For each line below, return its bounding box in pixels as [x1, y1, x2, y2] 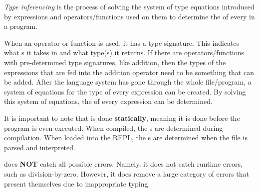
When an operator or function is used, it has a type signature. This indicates [4, 37, 240, 48]
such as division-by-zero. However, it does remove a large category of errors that [4, 168, 250, 179]
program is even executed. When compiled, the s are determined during [4, 122, 223, 133]
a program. [4, 21, 37, 31]
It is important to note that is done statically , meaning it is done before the [4, 112, 240, 123]
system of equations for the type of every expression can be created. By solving [4, 86, 246, 96]
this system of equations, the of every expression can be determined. [4, 96, 213, 106]
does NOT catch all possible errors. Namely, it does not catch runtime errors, [4, 159, 243, 169]
